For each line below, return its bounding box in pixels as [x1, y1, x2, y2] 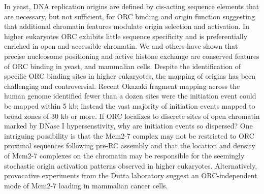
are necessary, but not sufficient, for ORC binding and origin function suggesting [4, 11, 255, 21]
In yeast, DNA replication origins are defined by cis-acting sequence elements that [4, 1, 259, 11]
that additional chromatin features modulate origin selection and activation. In [4, 21, 249, 31]
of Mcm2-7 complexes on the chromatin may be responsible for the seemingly [4, 150, 245, 160]
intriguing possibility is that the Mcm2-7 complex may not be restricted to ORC [4, 130, 254, 141]
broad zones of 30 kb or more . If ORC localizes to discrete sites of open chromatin [4, 110, 260, 121]
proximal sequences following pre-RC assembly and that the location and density [4, 140, 255, 151]
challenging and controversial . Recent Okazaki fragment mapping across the [4, 80, 240, 91]
